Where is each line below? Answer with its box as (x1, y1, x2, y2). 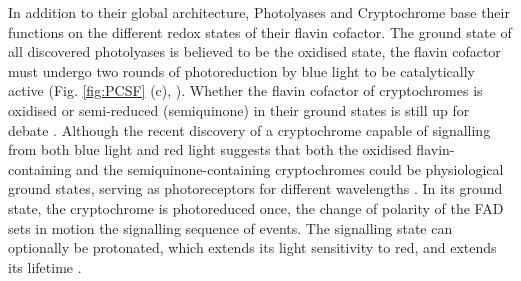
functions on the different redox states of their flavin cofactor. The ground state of (8, 21, 512, 42)
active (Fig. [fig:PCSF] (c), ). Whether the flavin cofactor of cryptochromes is (8, 80, 483, 101)
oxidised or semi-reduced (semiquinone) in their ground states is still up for (8, 99, 470, 120)
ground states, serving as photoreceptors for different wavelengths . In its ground (8, 178, 503, 199)
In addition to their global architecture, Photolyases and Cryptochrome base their (8, 2, 510, 22)
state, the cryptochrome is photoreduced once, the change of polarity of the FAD (8, 197, 504, 218)
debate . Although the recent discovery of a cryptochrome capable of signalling (8, 119, 491, 140)
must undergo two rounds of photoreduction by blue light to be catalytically (8, 60, 475, 81)
